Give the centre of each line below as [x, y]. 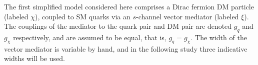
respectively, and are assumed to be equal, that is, [90, 37]
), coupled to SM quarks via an [83, 16]
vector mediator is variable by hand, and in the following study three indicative [126, 48]
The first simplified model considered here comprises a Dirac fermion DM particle [129, 6]
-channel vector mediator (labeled [187, 16]
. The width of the [219, 37]
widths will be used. [34, 58]
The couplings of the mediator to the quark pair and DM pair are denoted [118, 26]
